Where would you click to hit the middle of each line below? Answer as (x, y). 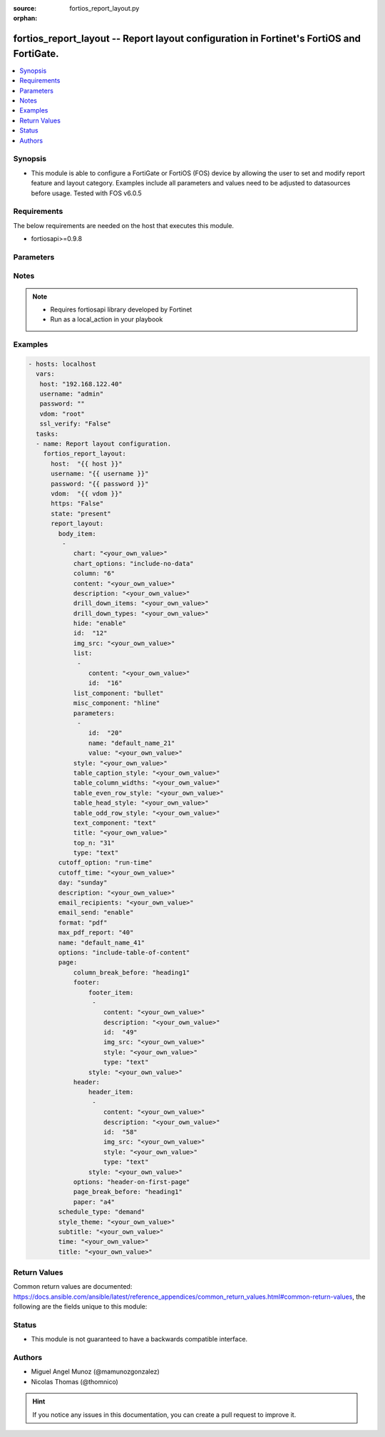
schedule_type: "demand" (102, 1212)
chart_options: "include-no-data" (133, 563)
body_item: (77, 534)
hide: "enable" (99, 623)
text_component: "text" (115, 823)
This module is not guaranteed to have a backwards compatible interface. (139, 1339)
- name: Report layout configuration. (103, 444)
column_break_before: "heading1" (132, 972)
